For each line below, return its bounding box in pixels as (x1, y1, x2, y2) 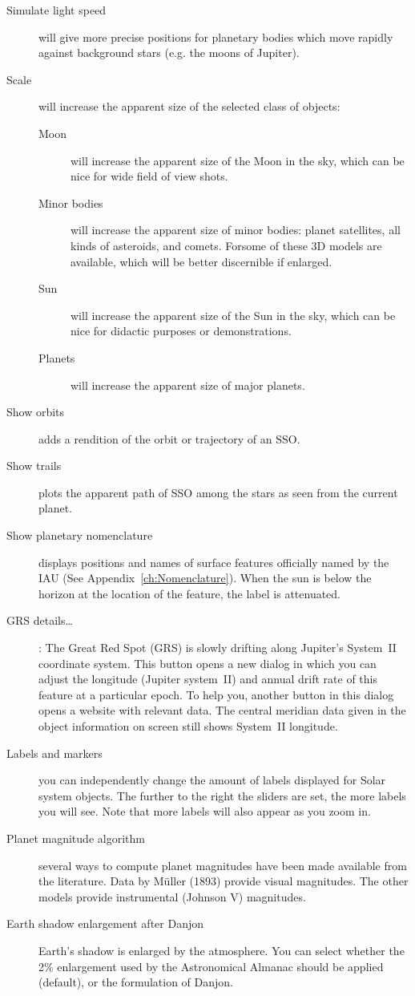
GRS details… (6, 612, 73, 629)
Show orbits (6, 403, 65, 420)
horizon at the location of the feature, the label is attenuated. (38, 585, 341, 601)
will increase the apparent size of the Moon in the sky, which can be (71, 152, 405, 168)
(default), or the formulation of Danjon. (38, 974, 233, 990)
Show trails (6, 457, 62, 474)
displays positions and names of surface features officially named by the (38, 553, 389, 570)
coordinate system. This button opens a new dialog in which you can (38, 654, 377, 671)
